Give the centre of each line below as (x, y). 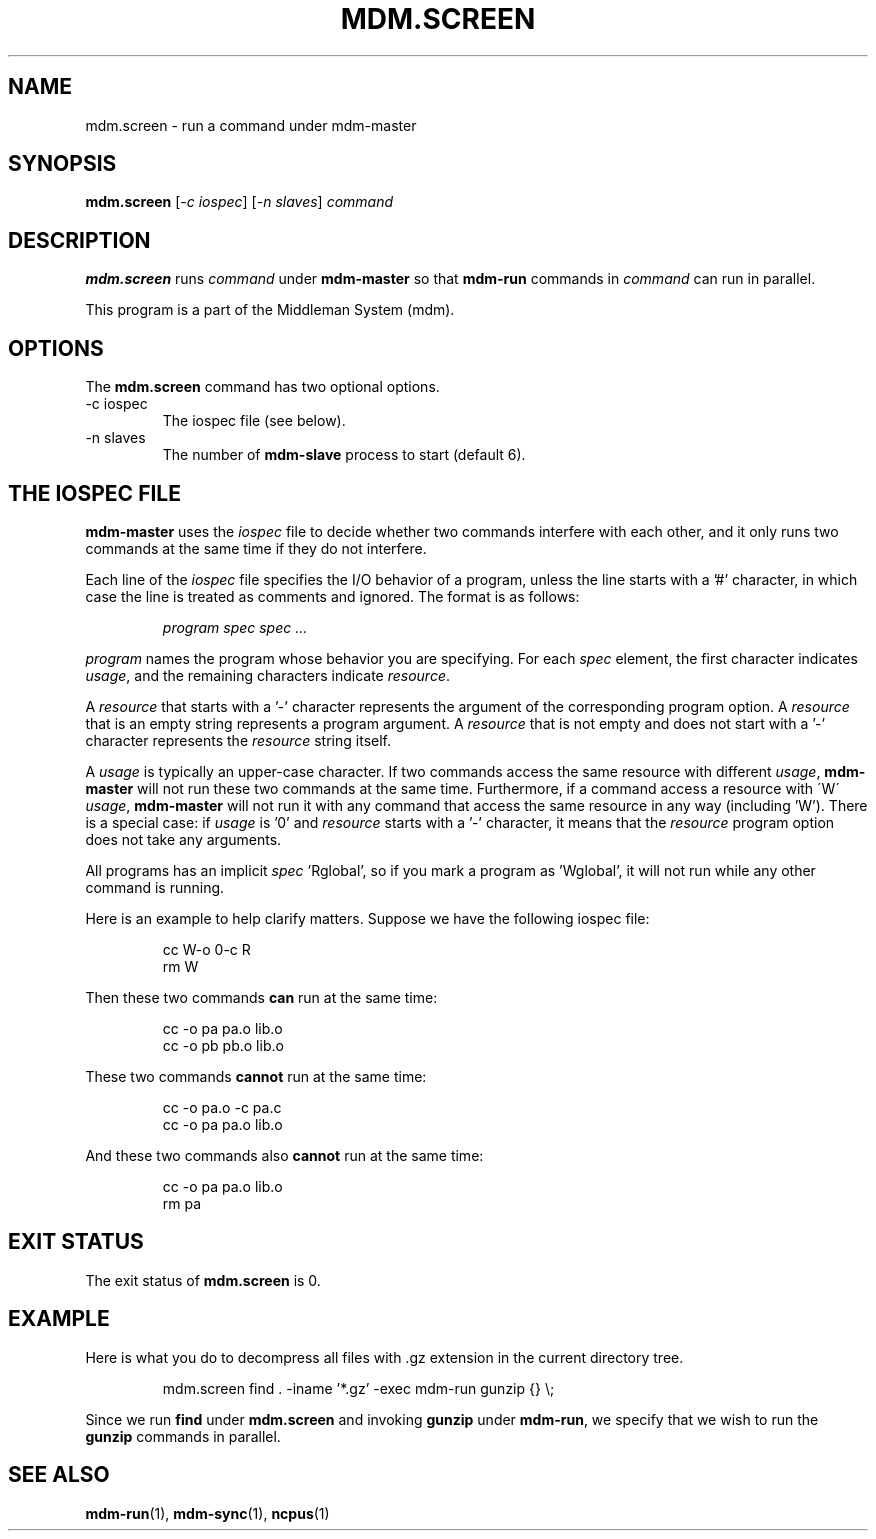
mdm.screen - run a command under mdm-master (251, 125)
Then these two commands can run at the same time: (261, 997)
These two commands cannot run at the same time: (256, 1076)
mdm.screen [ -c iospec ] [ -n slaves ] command (239, 202)
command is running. (155, 887)
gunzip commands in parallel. (183, 1436)
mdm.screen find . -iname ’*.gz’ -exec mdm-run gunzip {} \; (358, 1388)
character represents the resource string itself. (238, 740)
